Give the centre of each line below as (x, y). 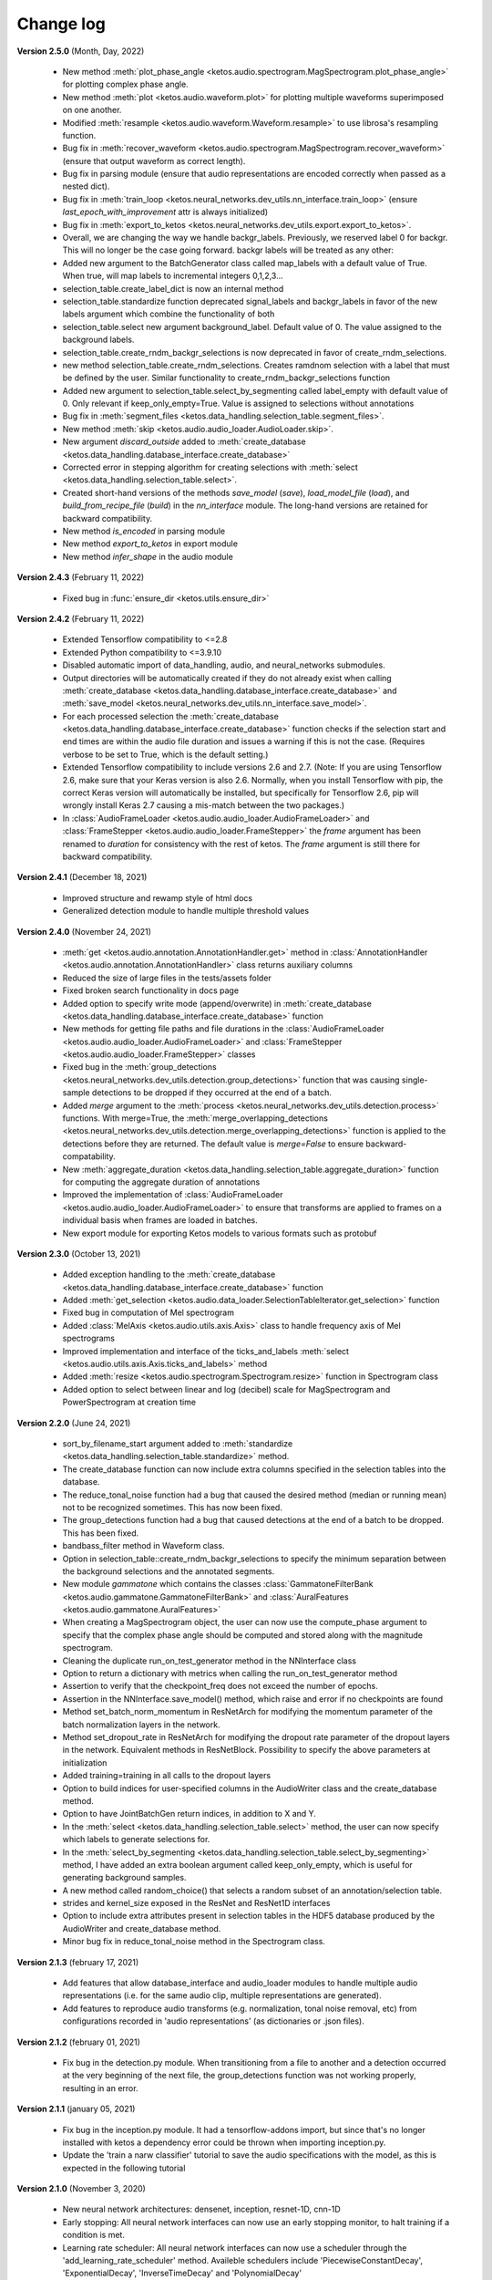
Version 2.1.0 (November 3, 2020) (81, 2189)
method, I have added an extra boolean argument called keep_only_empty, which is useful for (238, 1864)
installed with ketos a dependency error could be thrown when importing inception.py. (224, 2142)
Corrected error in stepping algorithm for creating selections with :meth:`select (210, 467)
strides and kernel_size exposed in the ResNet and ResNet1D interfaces (196, 1903)
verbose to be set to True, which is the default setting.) (165, 754)
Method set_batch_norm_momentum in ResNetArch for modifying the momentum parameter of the (247, 1712)
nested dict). (86, 186)
